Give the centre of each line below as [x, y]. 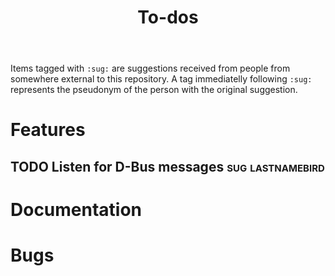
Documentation [76, 209]
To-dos [168, 17]
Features [48, 130]
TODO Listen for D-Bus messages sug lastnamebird [167, 166]
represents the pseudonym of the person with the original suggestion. [154, 90]
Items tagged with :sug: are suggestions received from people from [150, 68]
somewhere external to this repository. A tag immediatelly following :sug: [161, 79]
